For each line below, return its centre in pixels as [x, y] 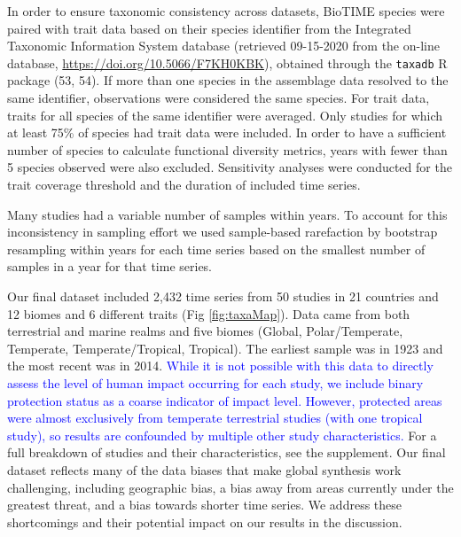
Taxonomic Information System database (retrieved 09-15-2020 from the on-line [223, 46]
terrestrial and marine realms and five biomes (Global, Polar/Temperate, [205, 331]
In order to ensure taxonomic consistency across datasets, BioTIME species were [226, 11]
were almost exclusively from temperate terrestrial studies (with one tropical [215, 418]
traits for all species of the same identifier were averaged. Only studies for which [225, 115]
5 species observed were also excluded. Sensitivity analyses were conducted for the [230, 167]
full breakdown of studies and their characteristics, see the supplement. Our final [227, 452]
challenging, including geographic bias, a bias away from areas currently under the [230, 487]
